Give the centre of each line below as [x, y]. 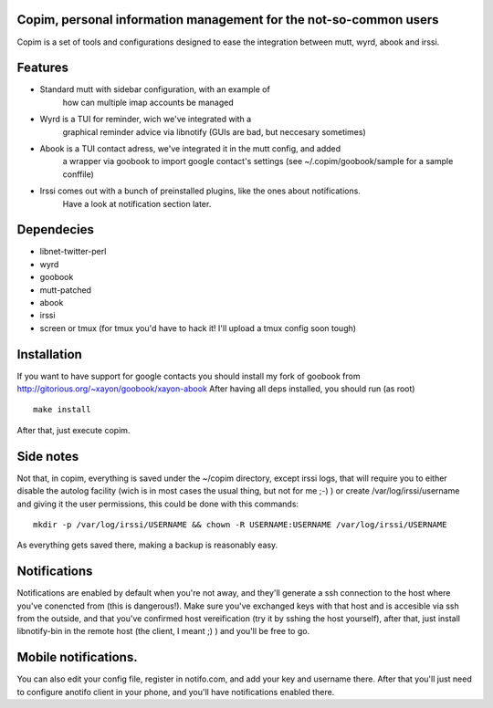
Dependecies [56, 229]
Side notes [48, 456]
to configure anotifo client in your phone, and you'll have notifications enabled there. [176, 692]
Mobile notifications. [77, 657]
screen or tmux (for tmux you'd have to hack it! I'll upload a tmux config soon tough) [198, 328]
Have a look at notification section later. [137, 203]
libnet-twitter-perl [73, 252]
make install [62, 410]
